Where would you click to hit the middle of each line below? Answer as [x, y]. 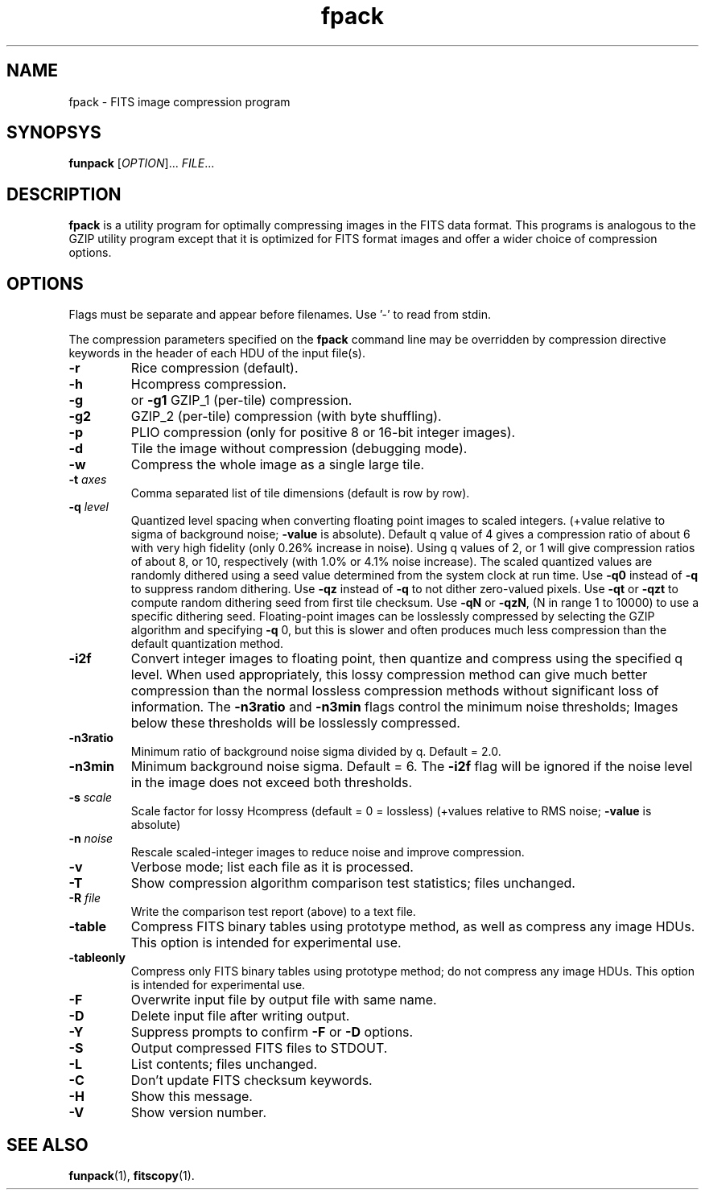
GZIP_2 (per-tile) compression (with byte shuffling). [286, 417]
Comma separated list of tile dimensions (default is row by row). [300, 493]
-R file [85, 898]
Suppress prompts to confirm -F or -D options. [272, 1032]
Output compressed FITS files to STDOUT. [259, 1048]
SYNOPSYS [54, 133]
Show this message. [192, 1097]
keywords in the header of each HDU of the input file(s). [217, 353]
